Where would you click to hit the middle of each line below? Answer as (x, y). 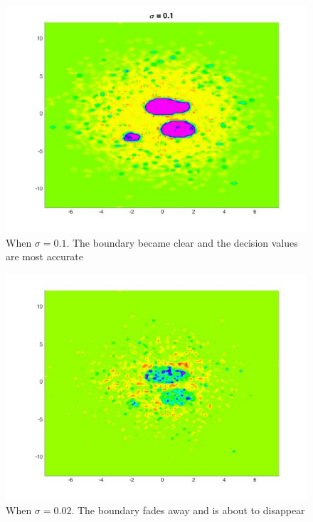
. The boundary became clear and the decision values (182, 242)
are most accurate (45, 256)
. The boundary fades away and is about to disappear (188, 510)
